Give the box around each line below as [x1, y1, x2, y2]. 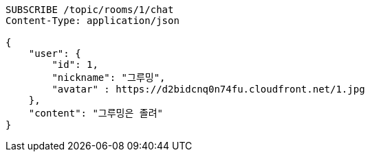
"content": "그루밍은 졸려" [28, 108, 163, 119]
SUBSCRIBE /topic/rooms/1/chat [6, 4, 174, 15]
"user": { [28, 48, 81, 59]
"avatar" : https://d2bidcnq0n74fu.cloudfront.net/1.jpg [52, 84, 365, 95]
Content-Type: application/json [6, 15, 179, 26]
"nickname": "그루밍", [52, 72, 166, 83]
